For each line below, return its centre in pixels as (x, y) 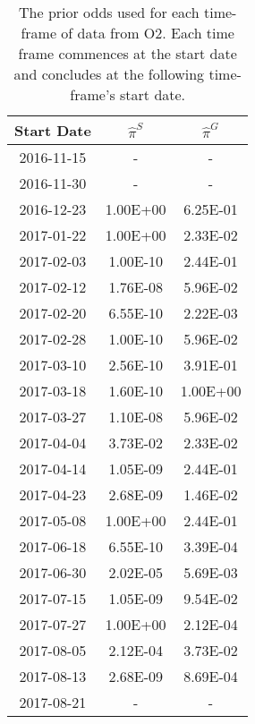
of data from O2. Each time (148, 33)
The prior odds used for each (109, 12)
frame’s (93, 94)
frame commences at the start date (127, 53)
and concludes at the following (109, 74)
